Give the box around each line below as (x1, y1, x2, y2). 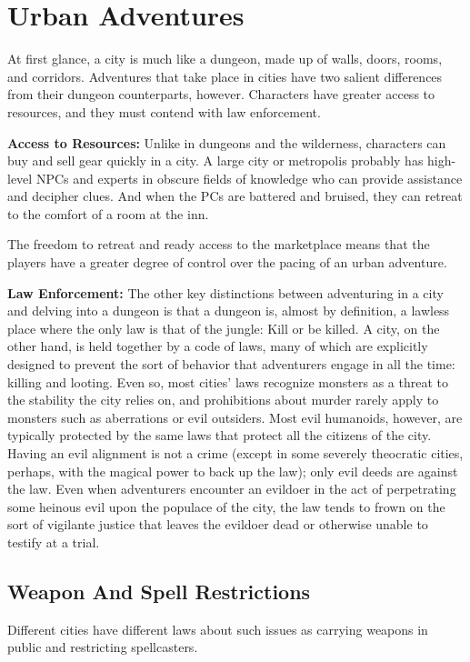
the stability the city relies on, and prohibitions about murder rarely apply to (7, 390, 439, 409)
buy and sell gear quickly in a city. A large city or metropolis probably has (7, 151, 424, 170)
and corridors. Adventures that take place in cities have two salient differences (7, 66, 443, 85)
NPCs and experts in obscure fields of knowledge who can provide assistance (35, 168, 463, 187)
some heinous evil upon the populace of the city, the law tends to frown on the (7, 496, 445, 516)
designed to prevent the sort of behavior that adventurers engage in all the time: (7, 355, 455, 374)
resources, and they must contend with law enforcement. (7, 102, 321, 121)
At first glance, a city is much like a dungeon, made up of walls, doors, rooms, (7, 49, 443, 68)
